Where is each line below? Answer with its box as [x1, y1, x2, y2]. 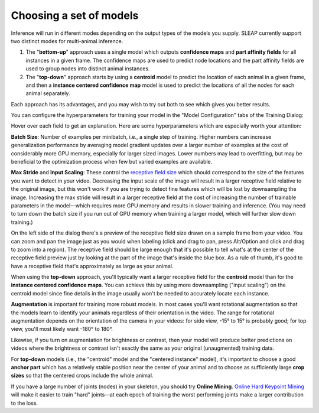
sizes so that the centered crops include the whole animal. [11, 372, 154, 379]
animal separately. [25, 90, 70, 97]
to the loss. [11, 399, 38, 407]
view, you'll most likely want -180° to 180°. [11, 326, 113, 333]
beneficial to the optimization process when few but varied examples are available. [11, 158, 213, 165]
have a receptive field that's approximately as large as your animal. [11, 262, 174, 269]
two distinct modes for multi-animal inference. [11, 37, 123, 44]
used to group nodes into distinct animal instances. [25, 65, 150, 72]
